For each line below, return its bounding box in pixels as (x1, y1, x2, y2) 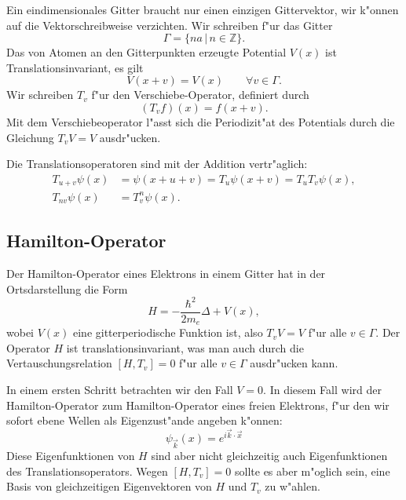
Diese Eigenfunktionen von (6, 447, 135, 464)
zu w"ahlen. (265, 478, 320, 495)
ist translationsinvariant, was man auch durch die (66, 339, 304, 356)
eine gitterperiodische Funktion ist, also (72, 324, 263, 341)
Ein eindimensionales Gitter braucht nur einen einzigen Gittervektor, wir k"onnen (6, 2, 399, 17)
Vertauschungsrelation (6, 355, 112, 371)
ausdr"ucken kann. (250, 355, 338, 371)
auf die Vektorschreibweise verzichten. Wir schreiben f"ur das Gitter (6, 16, 333, 33)
